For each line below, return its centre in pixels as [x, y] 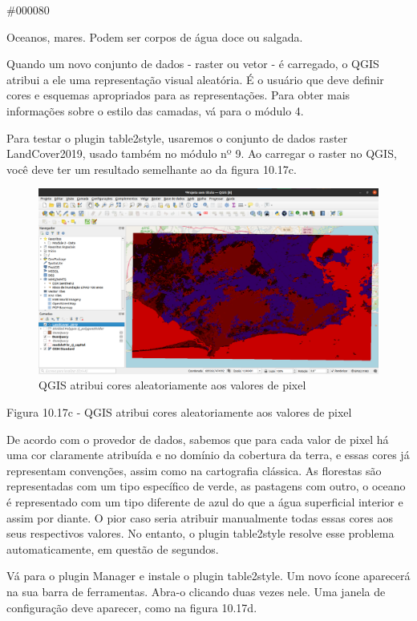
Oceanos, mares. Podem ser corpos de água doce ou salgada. [155, 36]
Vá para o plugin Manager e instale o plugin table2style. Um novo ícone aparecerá [208, 576]
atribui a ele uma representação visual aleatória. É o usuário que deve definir [195, 79]
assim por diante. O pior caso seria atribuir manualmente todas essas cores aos [200, 517]
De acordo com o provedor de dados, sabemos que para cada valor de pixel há [198, 439]
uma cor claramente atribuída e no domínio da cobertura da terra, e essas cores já [208, 455]
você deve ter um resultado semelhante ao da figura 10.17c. [152, 169]
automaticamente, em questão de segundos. [113, 548]
